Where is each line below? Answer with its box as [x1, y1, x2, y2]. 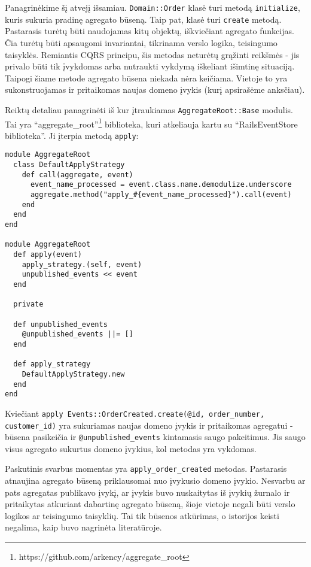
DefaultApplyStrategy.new [22, 369, 125, 378]
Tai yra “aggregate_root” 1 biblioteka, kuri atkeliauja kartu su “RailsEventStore [5, 116, 298, 130]
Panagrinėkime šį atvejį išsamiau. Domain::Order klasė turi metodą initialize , [5, 1, 300, 13]
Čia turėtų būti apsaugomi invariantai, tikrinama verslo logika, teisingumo [5, 36, 278, 48]
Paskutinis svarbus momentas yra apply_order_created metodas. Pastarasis [5, 462, 287, 475]
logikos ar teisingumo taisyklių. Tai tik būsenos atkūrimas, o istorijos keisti [5, 509, 279, 521]
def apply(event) [13, 250, 82, 259]
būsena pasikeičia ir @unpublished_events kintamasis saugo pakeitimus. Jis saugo [5, 430, 306, 443]
